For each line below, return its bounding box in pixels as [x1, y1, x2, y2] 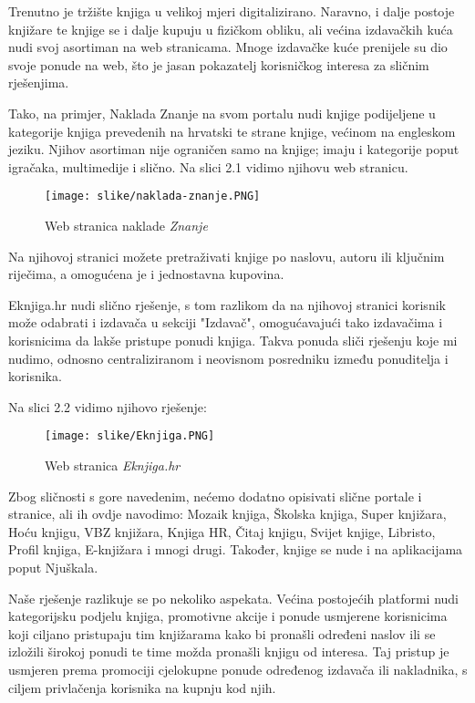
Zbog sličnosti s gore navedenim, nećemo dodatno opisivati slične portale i [8, 486, 422, 505]
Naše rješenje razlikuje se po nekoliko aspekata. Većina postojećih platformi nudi [8, 588, 460, 607]
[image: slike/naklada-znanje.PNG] [45, 190, 261, 203]
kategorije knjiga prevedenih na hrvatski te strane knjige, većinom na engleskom [8, 121, 456, 140]
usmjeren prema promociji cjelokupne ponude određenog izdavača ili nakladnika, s [8, 659, 468, 678]
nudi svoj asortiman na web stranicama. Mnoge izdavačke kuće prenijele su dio [8, 37, 448, 57]
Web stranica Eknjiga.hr [45, 456, 181, 474]
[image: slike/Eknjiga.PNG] [45, 429, 215, 443]
